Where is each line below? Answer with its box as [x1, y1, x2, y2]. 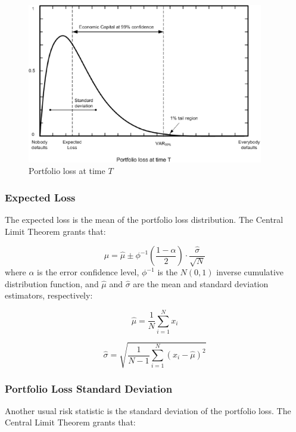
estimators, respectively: [5, 289, 93, 302]
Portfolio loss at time [29, 164, 105, 177]
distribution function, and [5, 277, 99, 290]
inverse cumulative [216, 266, 284, 278]
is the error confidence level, [37, 266, 139, 278]
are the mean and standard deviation [133, 277, 269, 290]
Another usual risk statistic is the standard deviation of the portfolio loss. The [5, 404, 291, 417]
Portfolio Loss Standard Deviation [5, 381, 173, 396]
